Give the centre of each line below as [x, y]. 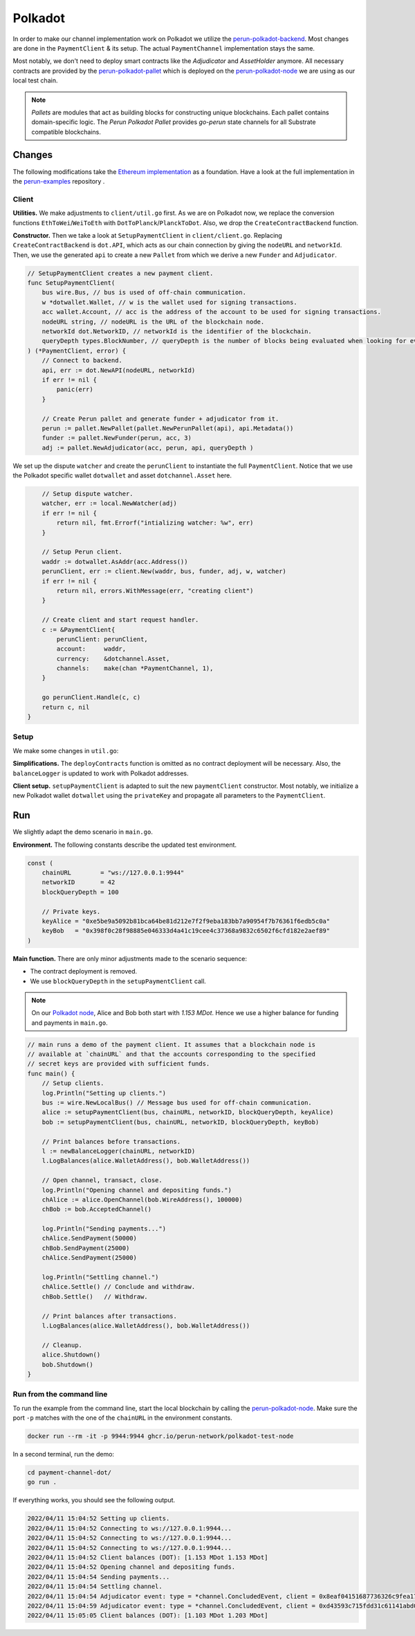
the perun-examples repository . [59, 181]
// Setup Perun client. [82, 552]
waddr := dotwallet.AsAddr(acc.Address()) [115, 562]
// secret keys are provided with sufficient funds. [119, 1064]
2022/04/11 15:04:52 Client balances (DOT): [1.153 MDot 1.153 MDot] [148, 1557]
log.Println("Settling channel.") [100, 1277]
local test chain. [35, 80]
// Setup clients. [73, 1083]
